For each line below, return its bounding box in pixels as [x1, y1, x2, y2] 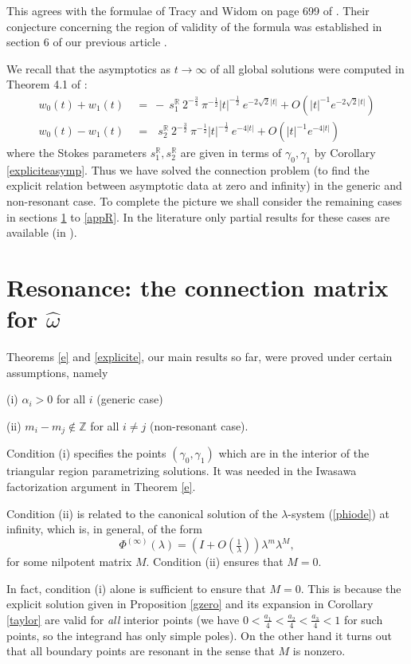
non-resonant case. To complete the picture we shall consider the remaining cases [6, 193, 402, 210]
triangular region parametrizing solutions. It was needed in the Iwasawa [6, 462, 357, 479]
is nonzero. [292, 642, 346, 659]
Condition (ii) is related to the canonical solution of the [6, 505, 278, 521]
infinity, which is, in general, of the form [6, 521, 202, 537]
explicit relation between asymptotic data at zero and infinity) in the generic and [6, 177, 402, 194]
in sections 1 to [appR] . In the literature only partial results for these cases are [6, 208, 390, 225]
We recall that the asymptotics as [6, 60, 170, 77]
